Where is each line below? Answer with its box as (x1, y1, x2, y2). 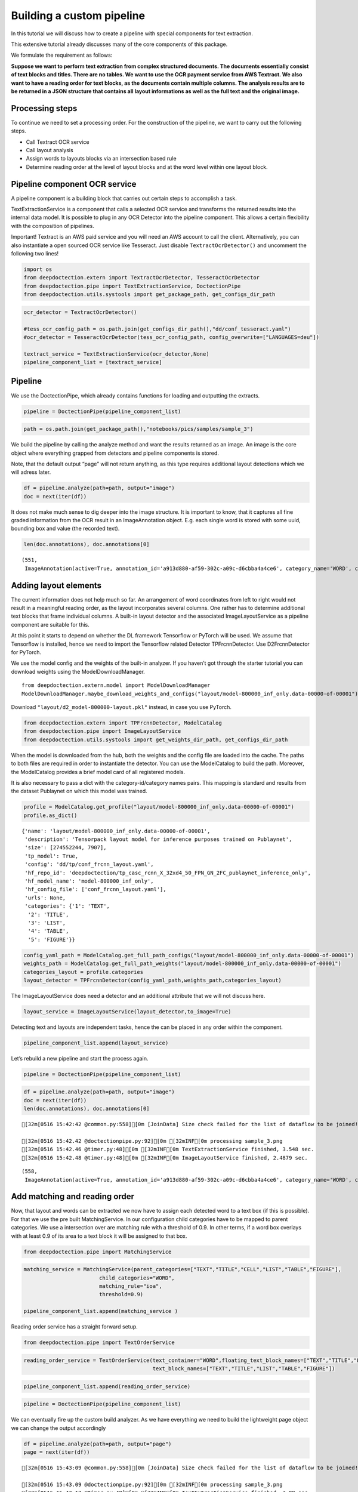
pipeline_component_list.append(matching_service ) (23, 1308, 178, 1315)
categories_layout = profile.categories (23, 969, 143, 975)
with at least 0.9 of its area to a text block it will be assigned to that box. (11, 1232, 187, 1240)
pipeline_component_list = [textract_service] (23, 359, 162, 366)
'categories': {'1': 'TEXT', (24, 903, 110, 910)
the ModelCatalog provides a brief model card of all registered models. (11, 768, 185, 775)
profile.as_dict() (23, 812, 78, 819)
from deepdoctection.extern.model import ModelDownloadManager (21, 682, 211, 689)
